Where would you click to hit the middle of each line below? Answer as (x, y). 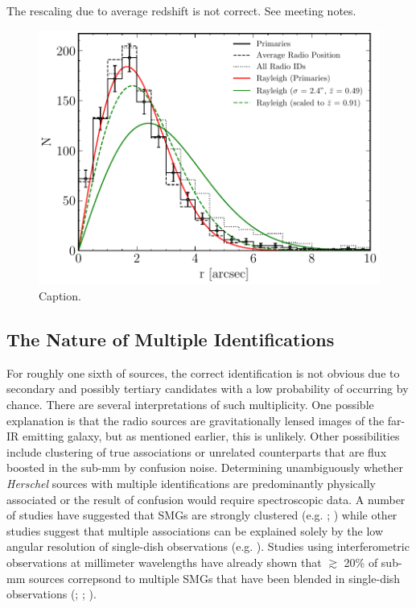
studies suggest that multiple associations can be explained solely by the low (195, 530)
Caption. (60, 295)
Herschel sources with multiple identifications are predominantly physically (191, 483)
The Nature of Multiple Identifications (171, 339)
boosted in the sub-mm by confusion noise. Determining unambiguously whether (205, 467)
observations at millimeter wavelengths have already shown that (164, 562)
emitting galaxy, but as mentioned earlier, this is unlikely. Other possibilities (211, 436)
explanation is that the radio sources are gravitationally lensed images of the (196, 420)
